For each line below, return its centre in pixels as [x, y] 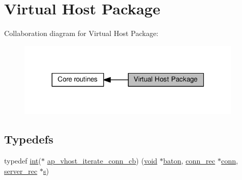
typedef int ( [23, 161]
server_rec [21, 170]
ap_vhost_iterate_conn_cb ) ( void [102, 161]
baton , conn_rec [189, 161]
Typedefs [29, 139]
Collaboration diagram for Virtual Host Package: [81, 33]
